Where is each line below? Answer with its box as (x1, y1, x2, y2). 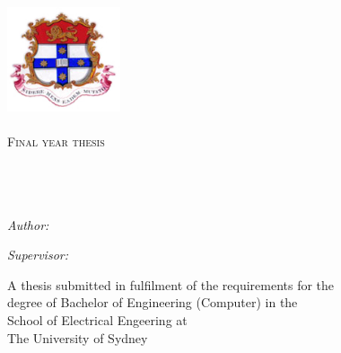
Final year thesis (7, 132, 105, 151)
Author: (7, 215, 49, 234)
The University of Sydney (7, 328, 148, 347)
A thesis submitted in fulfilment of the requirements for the (7, 275, 335, 294)
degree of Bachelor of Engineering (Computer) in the (7, 293, 298, 312)
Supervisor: (7, 245, 68, 264)
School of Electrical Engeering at (7, 310, 188, 329)
